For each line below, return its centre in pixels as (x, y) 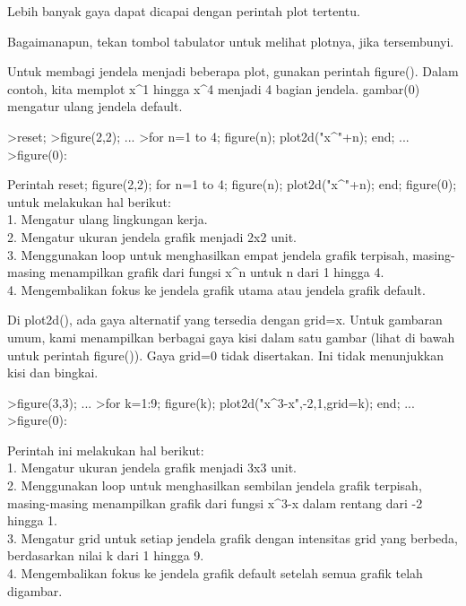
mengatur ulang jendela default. (95, 106)
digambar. (35, 590)
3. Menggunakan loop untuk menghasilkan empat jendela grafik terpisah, (208, 254)
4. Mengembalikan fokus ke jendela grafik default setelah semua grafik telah (215, 573)
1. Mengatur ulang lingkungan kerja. (108, 219)
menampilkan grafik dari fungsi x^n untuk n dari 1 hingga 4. (217, 272)
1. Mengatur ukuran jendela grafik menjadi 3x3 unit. (152, 467)
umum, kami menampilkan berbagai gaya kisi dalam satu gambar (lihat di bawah (231, 337)
